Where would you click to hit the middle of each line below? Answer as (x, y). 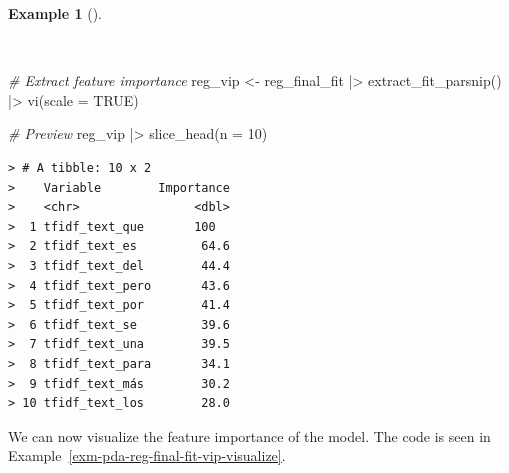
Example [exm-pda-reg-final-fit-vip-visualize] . (147, 455)
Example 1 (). (55, 13)
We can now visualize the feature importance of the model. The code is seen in (249, 435)
